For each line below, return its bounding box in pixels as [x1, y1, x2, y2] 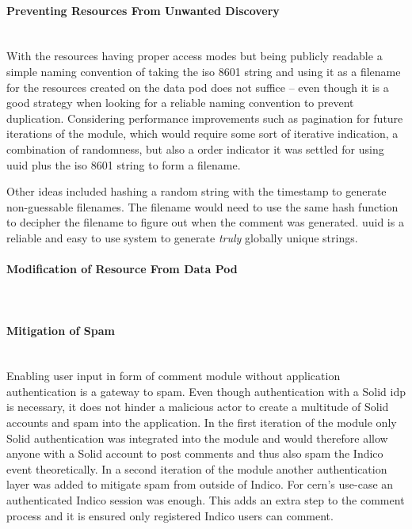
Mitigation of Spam [6, 322, 115, 338]
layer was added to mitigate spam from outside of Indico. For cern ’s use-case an [6, 476, 394, 493]
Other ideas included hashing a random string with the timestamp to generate [6, 183, 387, 200]
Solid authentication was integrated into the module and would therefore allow [6, 429, 388, 446]
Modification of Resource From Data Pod [6, 261, 238, 277]
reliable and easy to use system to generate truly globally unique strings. [6, 229, 358, 245]
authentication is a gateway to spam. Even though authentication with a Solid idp [6, 382, 406, 399]
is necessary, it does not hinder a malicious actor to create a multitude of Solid [6, 398, 389, 415]
